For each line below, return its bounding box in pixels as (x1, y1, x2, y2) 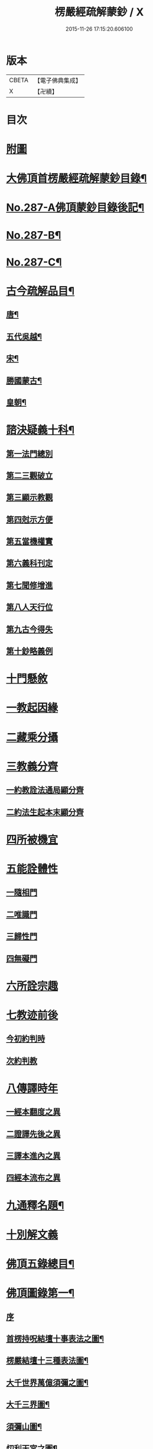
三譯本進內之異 (6, 1151, 61, 1161)
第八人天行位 (6, 602, 53, 612)
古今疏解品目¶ (6, 284, 75, 297)
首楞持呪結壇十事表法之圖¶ (6, 1334, 105, 1344)
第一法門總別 (6, 449, 53, 459)
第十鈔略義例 (6, 646, 53, 656)
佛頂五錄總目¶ (6, 1257, 75, 1270)
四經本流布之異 (6, 1173, 61, 1183)
